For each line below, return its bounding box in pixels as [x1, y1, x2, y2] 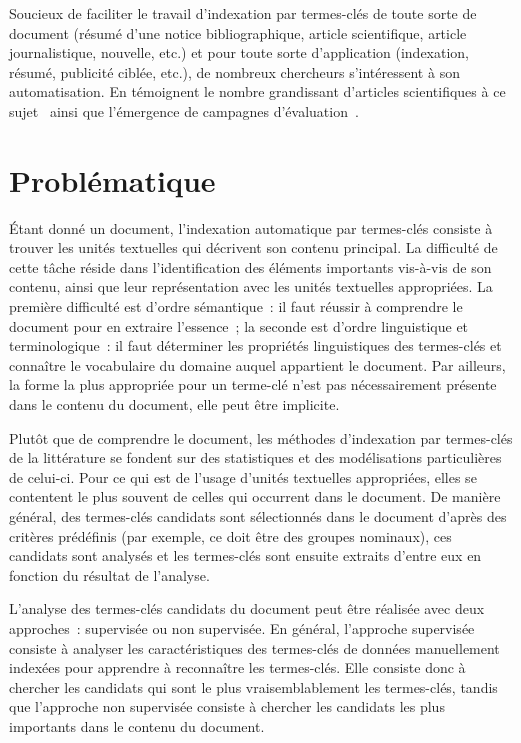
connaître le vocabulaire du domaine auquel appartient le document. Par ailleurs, [9, 354, 506, 375]
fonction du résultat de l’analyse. [9, 564, 210, 585]
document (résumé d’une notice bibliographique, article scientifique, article [9, 22, 467, 43]
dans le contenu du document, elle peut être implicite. [9, 394, 340, 415]
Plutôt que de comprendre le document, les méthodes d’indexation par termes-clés [9, 427, 513, 448]
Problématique [9, 159, 216, 200]
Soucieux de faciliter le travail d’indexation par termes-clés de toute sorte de [9, 3, 477, 23]
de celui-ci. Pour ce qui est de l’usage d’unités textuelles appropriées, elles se [9, 466, 477, 487]
